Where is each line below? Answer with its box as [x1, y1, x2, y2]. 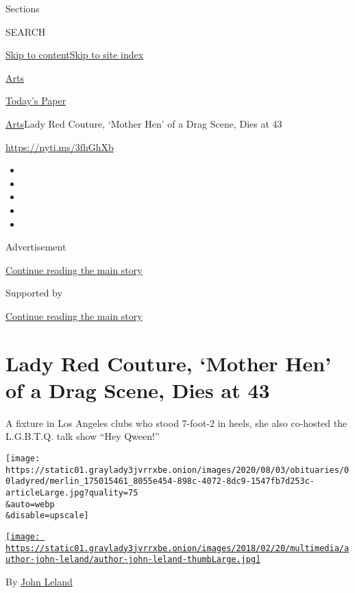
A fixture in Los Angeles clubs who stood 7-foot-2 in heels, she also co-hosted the [5, 415, 347, 430]
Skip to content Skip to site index [5, 47, 144, 62]
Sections [5, 1, 40, 15]
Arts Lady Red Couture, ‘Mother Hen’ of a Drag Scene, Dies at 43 [5, 116, 282, 130]
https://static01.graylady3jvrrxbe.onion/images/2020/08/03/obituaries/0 [5, 465, 350, 475]
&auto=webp [5, 499, 55, 509]
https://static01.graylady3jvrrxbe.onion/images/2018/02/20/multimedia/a [5, 543, 350, 553]
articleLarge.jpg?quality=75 [5, 487, 138, 498]
